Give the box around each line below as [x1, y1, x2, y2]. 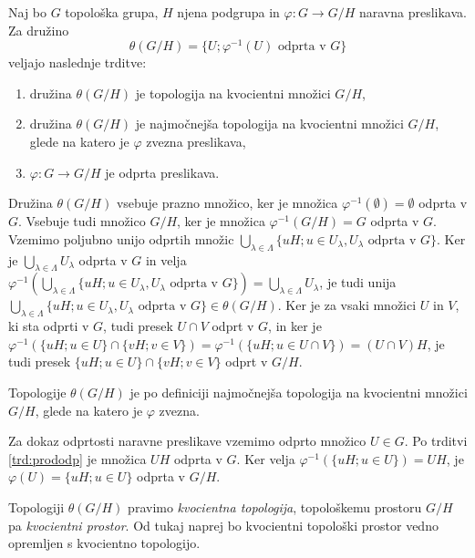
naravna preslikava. [358, 3, 467, 21]
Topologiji [8, 497, 65, 516]
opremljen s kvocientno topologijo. [8, 533, 201, 553]
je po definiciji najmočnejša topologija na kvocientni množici [129, 383, 468, 401]
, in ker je [268, 316, 322, 336]
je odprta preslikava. [105, 162, 220, 181]
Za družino [8, 20, 69, 39]
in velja [145, 250, 187, 269]
